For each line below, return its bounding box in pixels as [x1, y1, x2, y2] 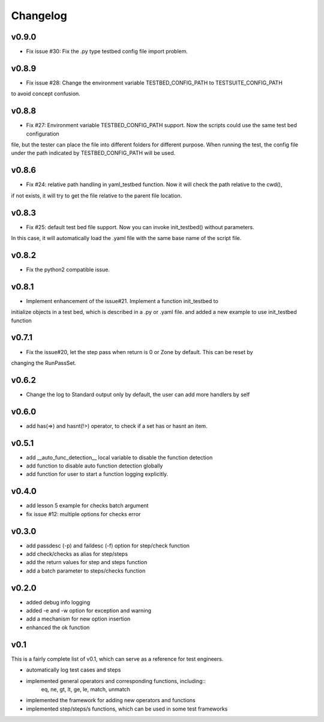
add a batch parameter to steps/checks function [26, 567, 146, 574]
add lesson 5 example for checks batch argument [26, 502, 149, 510]
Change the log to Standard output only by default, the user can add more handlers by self [26, 391, 250, 398]
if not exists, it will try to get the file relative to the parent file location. [11, 192, 182, 199]
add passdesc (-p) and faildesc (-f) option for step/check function [26, 542, 190, 549]
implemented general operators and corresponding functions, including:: [26, 677, 206, 684]
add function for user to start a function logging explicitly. [26, 471, 169, 478]
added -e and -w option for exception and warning [26, 607, 152, 615]
